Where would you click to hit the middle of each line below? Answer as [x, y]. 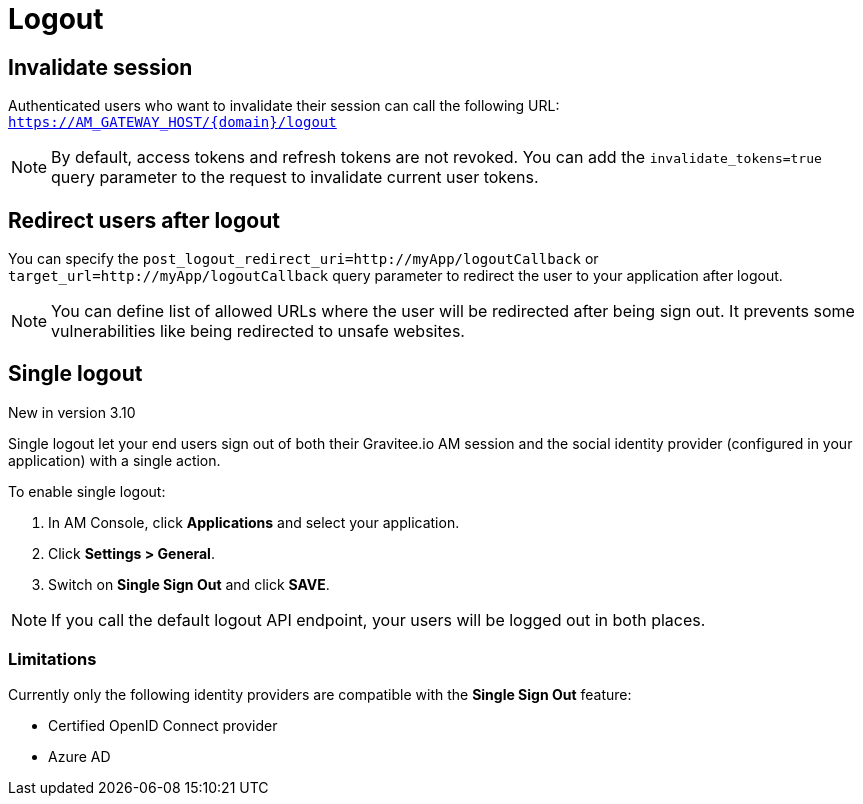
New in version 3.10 [72, 412]
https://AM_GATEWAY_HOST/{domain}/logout [172, 122]
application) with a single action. [114, 460]
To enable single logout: [87, 491]
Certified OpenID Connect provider [163, 725]
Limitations [52, 659]
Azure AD [79, 756]
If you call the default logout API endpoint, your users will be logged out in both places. [378, 619]
